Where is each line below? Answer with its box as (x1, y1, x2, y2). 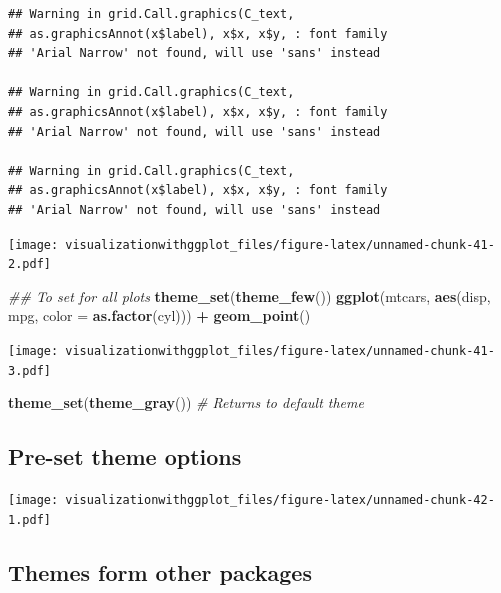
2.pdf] (8, 257, 51, 272)
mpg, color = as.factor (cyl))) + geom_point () (8, 305, 311, 326)
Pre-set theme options (8, 441, 242, 472)
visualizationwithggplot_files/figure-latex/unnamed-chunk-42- (65, 493, 495, 508)
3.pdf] (8, 363, 51, 378)
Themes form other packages (8, 556, 312, 587)
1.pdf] (8, 512, 51, 527)
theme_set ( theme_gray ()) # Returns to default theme (8, 392, 364, 413)
